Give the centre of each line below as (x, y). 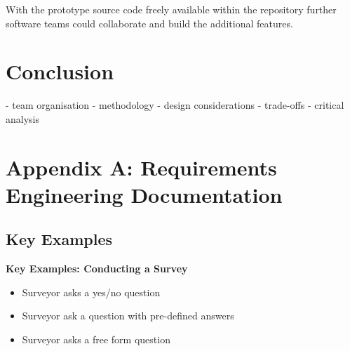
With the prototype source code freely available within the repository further (171, 9)
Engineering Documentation (144, 194)
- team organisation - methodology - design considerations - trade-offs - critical (175, 105)
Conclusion (60, 71)
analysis (22, 118)
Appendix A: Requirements (141, 167)
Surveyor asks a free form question (96, 339)
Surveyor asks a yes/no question (91, 292)
